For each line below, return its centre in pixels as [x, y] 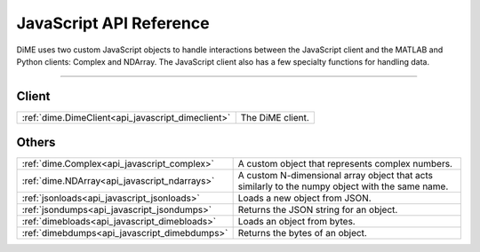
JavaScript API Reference [113, 23]
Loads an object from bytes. [296, 222]
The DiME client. [275, 117]
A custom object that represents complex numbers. [345, 164]
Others [36, 142]
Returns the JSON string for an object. [318, 210]
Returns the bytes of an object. [303, 233]
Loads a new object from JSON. [305, 198]
